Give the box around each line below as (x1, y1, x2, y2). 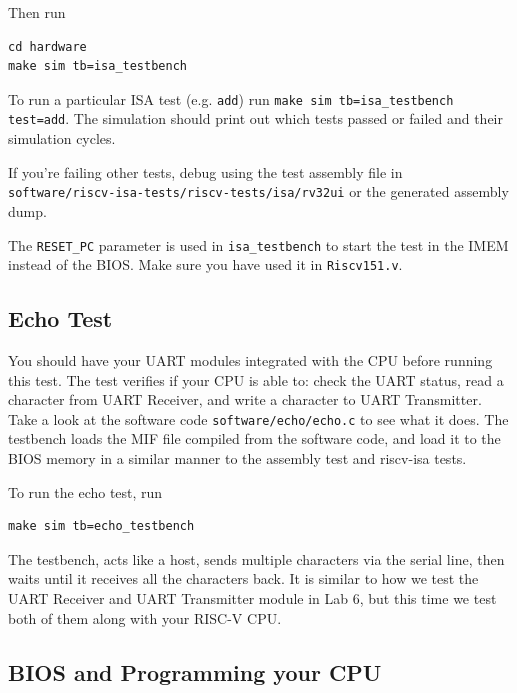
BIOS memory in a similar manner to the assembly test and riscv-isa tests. (8, 448, 467, 469)
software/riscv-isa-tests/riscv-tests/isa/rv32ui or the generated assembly (8, 181, 509, 202)
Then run (8, 2, 66, 22)
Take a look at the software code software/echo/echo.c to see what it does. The (8, 408, 509, 429)
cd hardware (8, 39, 87, 54)
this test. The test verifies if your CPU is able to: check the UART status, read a (8, 369, 504, 390)
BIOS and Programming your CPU (8, 656, 382, 687)
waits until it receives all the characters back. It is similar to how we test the (8, 568, 479, 589)
